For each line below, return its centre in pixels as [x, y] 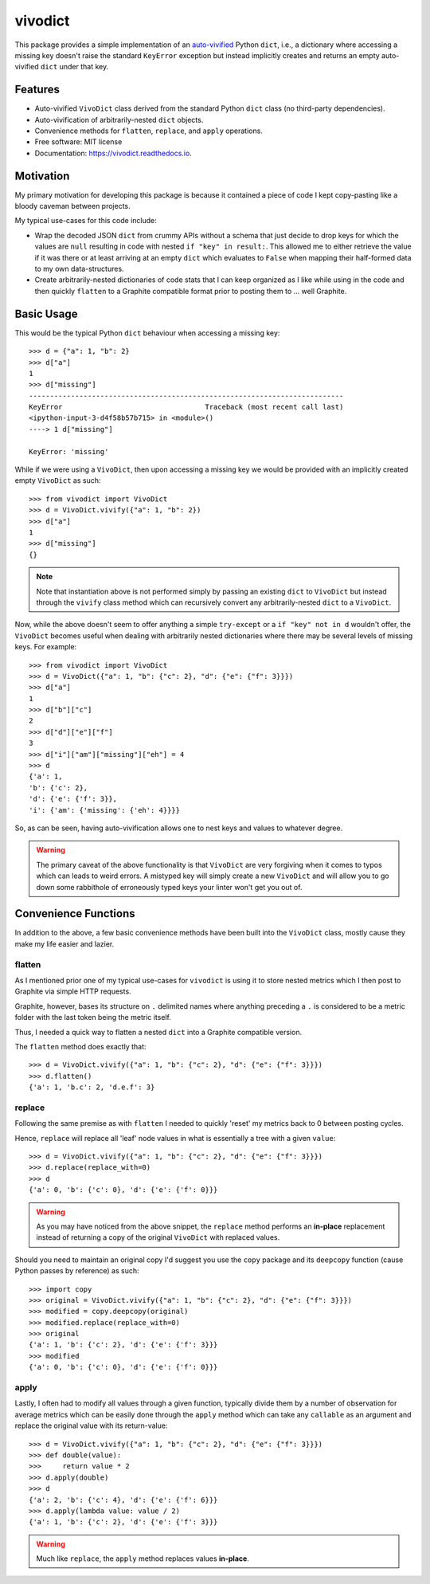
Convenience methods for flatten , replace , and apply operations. [149, 131]
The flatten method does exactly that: [80, 1046]
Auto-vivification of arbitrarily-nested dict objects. [119, 120]
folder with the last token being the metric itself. [93, 1017]
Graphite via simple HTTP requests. [73, 991]
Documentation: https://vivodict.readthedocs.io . [113, 153]
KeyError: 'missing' [69, 451]
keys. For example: [46, 647]
